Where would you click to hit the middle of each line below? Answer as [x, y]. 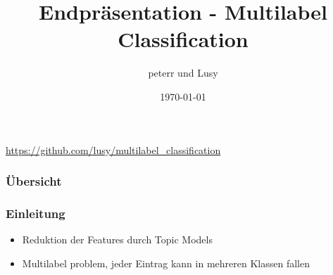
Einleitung [36, 213]
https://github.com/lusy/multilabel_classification [113, 149]
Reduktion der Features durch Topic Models [117, 239]
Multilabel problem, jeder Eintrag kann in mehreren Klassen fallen [166, 263]
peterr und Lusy [183, 73]
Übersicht [34, 181]
